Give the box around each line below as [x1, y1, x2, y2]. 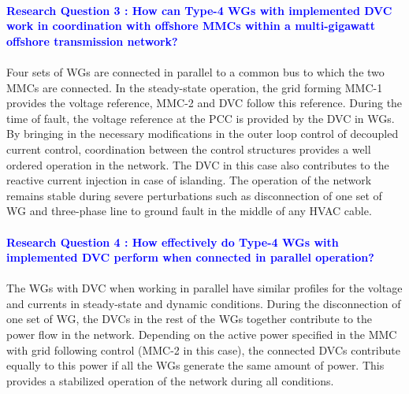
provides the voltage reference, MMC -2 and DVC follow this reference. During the [6, 95, 403, 111]
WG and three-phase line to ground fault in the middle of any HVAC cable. [6, 203, 372, 219]
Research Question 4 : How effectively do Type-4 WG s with [6, 233, 339, 250]
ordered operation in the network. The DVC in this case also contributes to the [6, 156, 389, 173]
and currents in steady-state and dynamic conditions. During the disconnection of [6, 295, 401, 311]
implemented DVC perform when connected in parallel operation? [6, 249, 374, 266]
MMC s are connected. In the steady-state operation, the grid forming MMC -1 [6, 79, 383, 95]
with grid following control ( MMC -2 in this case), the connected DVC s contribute [6, 341, 400, 358]
